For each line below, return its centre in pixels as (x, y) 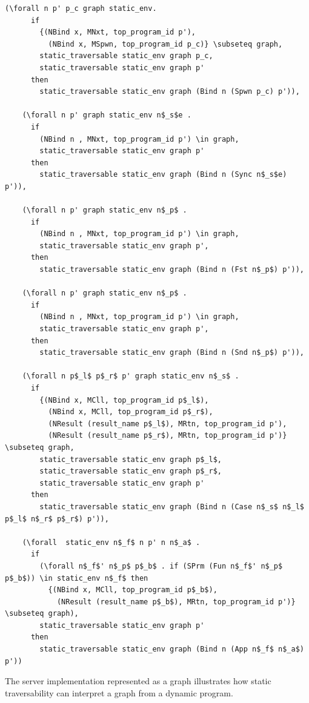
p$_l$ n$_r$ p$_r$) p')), (57, 519)
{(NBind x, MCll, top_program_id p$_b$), (133, 590)
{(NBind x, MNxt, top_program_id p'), (118, 32)
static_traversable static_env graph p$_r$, (131, 471)
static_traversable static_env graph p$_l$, (131, 459)
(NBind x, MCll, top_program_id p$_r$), (131, 412)
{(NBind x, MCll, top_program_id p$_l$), (124, 400)
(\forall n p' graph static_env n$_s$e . (107, 115)
